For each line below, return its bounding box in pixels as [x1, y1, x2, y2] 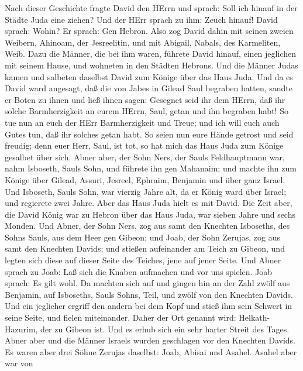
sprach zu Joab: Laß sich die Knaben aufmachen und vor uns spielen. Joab [5, 265, 273, 277]
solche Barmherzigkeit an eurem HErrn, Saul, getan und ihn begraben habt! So [5, 105, 288, 117]
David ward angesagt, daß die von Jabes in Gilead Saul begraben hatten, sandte [5, 82, 292, 94]
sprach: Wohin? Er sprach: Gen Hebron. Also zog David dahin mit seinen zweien [5, 25, 294, 37]
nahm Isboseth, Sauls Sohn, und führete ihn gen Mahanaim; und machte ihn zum [5, 162, 297, 174]
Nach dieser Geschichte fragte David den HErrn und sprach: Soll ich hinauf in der [5, 2, 298, 13]
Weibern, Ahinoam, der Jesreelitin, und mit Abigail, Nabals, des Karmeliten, [5, 36, 281, 48]
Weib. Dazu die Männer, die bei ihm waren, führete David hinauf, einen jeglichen [5, 47, 296, 60]
